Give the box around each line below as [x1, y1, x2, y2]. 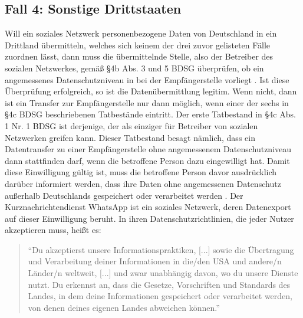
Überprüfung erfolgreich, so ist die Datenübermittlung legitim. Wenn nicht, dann [5, 85, 297, 97]
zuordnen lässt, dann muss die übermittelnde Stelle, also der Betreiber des [5, 50, 274, 63]
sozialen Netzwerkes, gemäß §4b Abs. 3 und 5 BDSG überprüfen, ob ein [5, 61, 264, 74]
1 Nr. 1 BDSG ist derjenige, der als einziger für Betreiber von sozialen [5, 119, 258, 132]
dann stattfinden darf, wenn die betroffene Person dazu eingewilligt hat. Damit [5, 154, 290, 166]
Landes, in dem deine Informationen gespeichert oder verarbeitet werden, [28, 290, 292, 302]
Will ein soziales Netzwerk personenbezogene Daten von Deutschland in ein [5, 27, 277, 40]
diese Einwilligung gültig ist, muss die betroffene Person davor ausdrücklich [5, 166, 277, 178]
